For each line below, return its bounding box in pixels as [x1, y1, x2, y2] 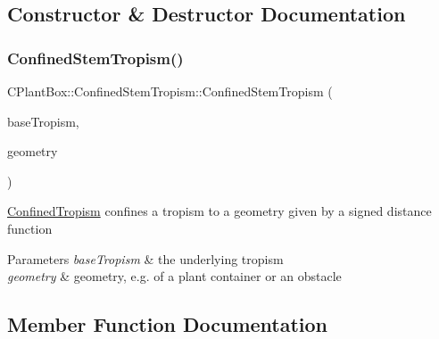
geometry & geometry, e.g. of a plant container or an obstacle [7, 267, 342, 285]
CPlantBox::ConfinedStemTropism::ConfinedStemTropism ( [7, 82, 333, 100]
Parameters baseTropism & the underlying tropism [7, 249, 284, 268]
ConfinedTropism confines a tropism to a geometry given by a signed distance [7, 202, 432, 220]
